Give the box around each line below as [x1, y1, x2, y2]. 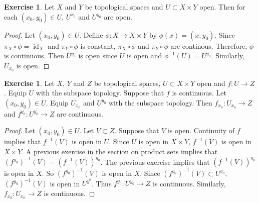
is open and [126, 50, 162, 61]
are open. [104, 11, 132, 22]
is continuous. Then [4, 50, 64, 61]
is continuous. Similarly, [153, 178, 226, 188]
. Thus [92, 178, 112, 188]
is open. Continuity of [167, 125, 235, 136]
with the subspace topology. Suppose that [36, 87, 164, 98]
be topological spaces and [85, 2, 163, 12]
